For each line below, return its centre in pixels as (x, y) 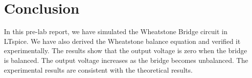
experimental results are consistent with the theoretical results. (98, 69)
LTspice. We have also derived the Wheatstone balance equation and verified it (122, 41)
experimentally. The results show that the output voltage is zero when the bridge (126, 50)
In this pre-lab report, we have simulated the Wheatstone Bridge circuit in (116, 31)
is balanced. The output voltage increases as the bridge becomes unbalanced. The (126, 60)
